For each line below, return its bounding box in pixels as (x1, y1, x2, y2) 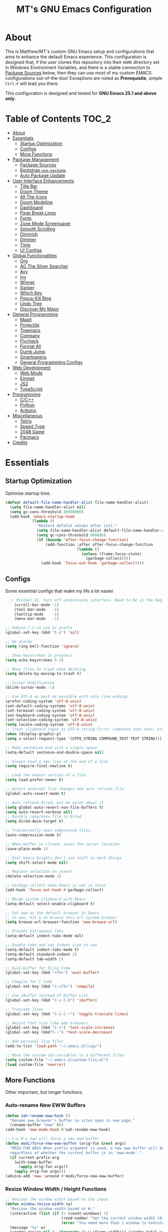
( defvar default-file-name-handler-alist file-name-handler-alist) (5, 500, 149, 505)
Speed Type (19, 423, 45, 429)
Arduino (19, 407, 36, 413)
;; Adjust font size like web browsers (5, 1020, 88, 1025)
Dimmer (19, 236, 36, 242)
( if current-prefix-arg (9, 1155, 59, 1160)
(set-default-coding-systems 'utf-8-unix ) (5, 703, 95, 708)
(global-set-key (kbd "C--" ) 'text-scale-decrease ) (5, 1030, 113, 1035)
